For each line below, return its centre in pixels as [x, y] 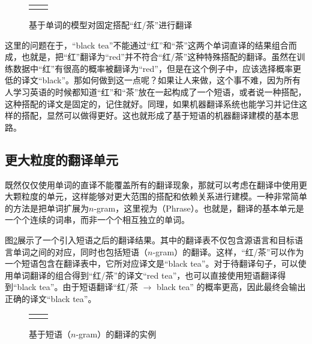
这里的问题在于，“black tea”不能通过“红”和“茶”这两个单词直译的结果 [138, 45]
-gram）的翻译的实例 [116, 334]
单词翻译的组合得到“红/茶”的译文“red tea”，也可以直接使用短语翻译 [145, 275]
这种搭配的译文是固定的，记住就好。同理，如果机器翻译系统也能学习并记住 [152, 103]
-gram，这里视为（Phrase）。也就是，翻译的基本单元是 [199, 208]
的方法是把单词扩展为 [47, 208]
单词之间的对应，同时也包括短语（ [80, 251]
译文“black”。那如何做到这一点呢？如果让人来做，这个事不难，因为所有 [161, 80]
